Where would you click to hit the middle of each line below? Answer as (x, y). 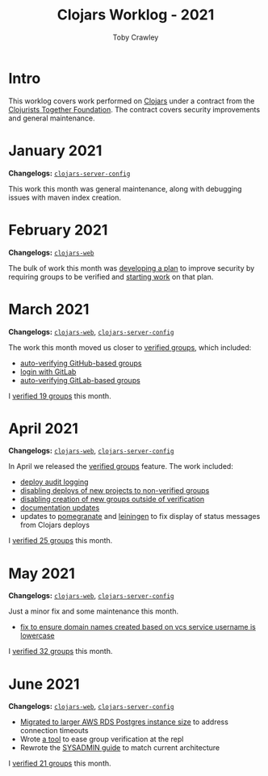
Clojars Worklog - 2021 (136, 15)
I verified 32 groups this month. (61, 652)
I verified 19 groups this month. (60, 396)
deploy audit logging (54, 482)
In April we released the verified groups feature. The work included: (121, 466)
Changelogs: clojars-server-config (69, 173)
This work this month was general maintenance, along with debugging (125, 188)
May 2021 (42, 574)
